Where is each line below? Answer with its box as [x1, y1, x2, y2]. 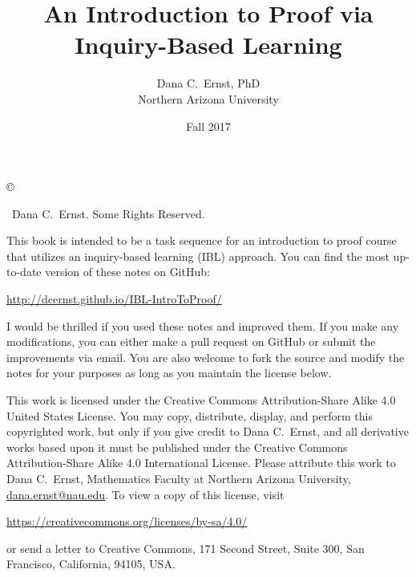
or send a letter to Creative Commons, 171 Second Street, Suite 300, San [6, 539, 365, 556]
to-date [6, 263, 42, 280]
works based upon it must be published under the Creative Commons [6, 438, 348, 455]
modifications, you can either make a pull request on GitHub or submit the [6, 333, 376, 350]
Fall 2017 [186, 117, 231, 134]
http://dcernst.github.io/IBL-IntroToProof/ [6, 291, 222, 307]
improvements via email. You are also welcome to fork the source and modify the [6, 348, 405, 365]
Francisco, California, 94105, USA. [6, 555, 176, 572]
